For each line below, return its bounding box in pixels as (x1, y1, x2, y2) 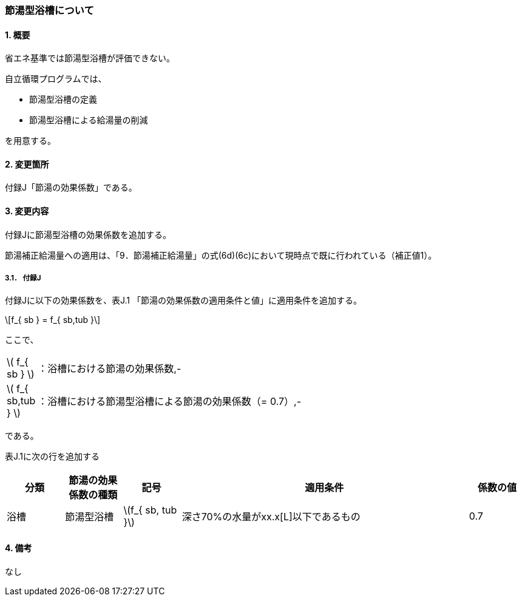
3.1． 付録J (5, 274, 41, 283)
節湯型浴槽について (5, 4, 94, 16)
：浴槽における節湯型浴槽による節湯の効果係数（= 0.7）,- (38, 395, 302, 408)
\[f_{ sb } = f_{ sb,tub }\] (5, 314, 101, 325)
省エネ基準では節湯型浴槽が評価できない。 (5, 53, 175, 64)
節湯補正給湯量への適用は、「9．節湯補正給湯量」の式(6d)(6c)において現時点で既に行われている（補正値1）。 (5, 250, 437, 260)
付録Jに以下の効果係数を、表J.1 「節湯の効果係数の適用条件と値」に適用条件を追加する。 (5, 295, 362, 306)
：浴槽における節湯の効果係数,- (38, 362, 181, 375)
